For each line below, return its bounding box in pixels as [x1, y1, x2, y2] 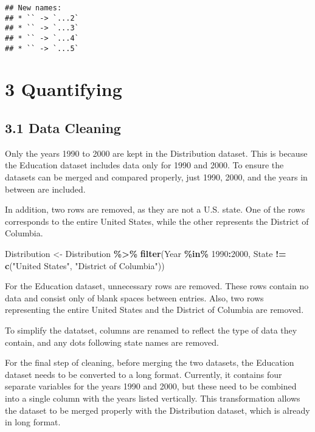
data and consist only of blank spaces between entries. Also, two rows [5, 291, 264, 304]
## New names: [5, 4, 62, 12]
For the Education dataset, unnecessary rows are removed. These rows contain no [5, 279, 309, 292]
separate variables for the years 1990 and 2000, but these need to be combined [5, 380, 297, 393]
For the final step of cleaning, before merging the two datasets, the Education [5, 356, 294, 369]
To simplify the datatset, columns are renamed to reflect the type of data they [5, 323, 297, 336]
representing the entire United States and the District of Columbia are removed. [5, 303, 304, 316]
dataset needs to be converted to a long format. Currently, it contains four [5, 368, 282, 380]
